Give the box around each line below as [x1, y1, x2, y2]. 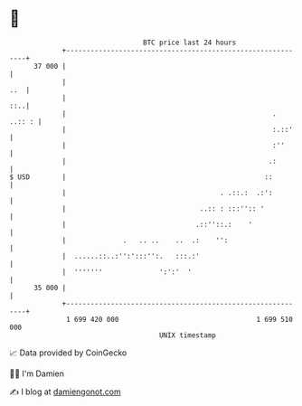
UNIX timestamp [158, 330, 217, 340]
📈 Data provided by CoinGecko [9, 347, 127, 358]
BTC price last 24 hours [143, 38, 237, 47]
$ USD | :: [9, 172, 273, 182]
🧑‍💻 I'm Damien [9, 368, 65, 379]
